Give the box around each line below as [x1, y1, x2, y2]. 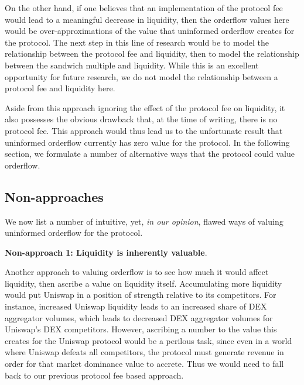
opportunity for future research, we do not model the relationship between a [5, 70, 278, 82]
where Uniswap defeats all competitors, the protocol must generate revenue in [5, 346, 284, 358]
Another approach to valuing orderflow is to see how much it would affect [5, 266, 269, 278]
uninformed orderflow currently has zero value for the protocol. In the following [5, 136, 290, 148]
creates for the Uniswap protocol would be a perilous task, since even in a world [5, 334, 292, 346]
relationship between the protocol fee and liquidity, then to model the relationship [5, 47, 299, 60]
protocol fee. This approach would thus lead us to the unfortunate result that [5, 124, 283, 136]
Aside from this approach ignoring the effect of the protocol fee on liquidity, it [5, 101, 285, 114]
